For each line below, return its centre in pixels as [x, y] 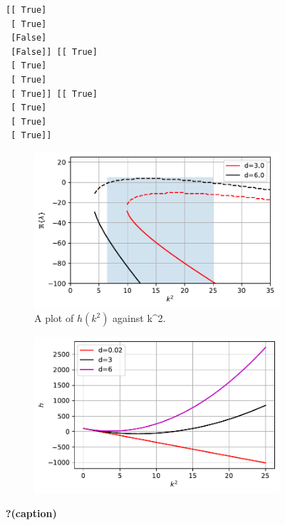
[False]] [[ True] [54, 52]
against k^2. [139, 318]
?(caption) [31, 513]
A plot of [54, 318]
